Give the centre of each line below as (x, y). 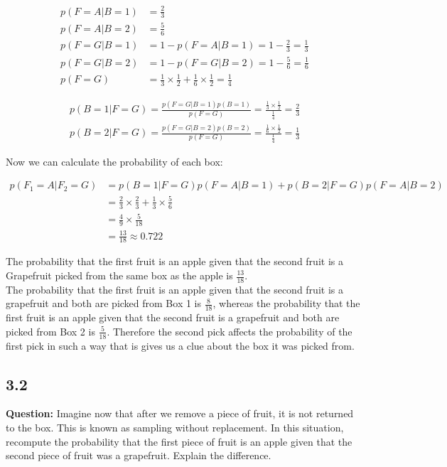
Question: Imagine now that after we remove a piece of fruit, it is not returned (180, 413)
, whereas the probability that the (286, 303)
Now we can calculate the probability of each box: (114, 161)
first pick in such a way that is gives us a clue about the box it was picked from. (180, 345)
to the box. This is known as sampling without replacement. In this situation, (175, 428)
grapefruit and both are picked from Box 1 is (104, 303)
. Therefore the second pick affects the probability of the (230, 331)
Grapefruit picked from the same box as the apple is (119, 275)
